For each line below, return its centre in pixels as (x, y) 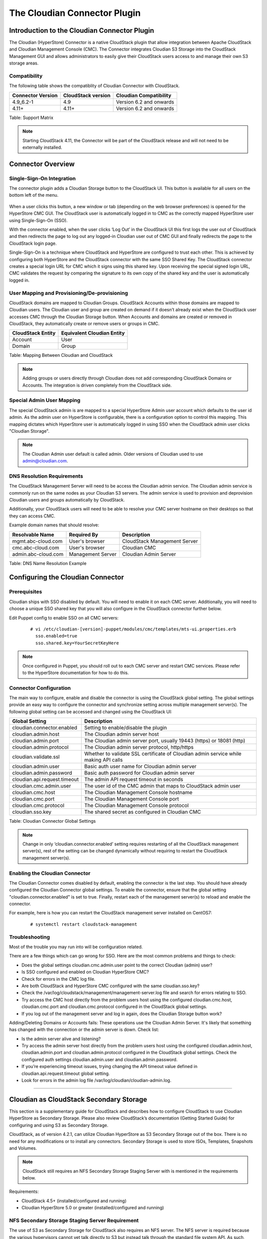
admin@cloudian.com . (45, 461)
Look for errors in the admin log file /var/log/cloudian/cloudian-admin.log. (96, 1080)
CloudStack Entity (34, 333)
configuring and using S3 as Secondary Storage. (59, 1125)
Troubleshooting (30, 937)
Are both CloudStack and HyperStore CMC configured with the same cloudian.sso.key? (111, 986)
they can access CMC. (32, 516)
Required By (84, 534)
